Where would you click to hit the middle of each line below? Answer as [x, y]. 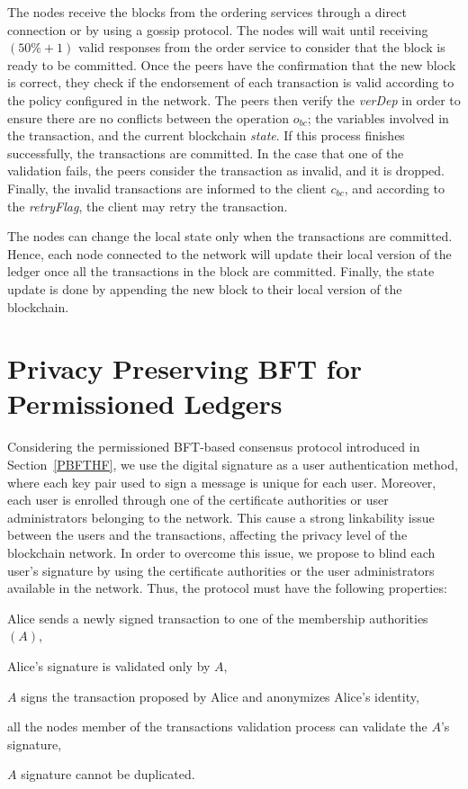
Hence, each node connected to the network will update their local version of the [229, 253]
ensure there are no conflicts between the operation [148, 117]
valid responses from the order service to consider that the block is [261, 47]
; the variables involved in [378, 117]
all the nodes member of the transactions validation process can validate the [217, 726]
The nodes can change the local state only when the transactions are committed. [230, 236]
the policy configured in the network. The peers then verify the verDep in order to [234, 99]
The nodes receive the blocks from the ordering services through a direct [207, 12]
